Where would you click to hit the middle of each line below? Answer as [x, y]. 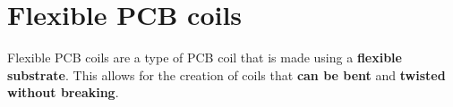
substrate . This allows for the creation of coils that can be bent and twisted [226, 74]
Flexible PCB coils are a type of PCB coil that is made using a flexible [205, 58]
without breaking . [63, 92]
